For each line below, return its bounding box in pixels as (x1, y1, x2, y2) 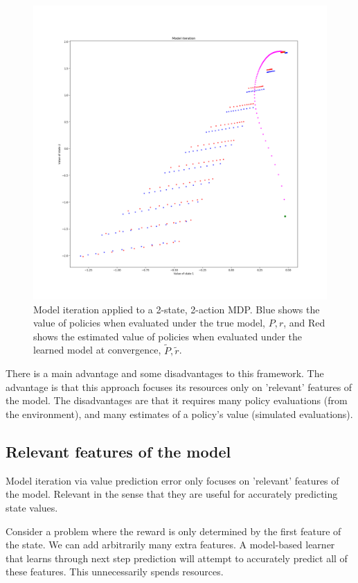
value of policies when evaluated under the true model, (33, 315, 265, 330)
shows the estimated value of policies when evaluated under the (33, 329, 303, 343)
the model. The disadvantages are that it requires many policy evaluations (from (6, 393, 348, 408)
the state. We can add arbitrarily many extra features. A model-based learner (6, 537, 335, 552)
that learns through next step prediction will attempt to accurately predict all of (6, 550, 348, 565)
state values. (6, 500, 58, 514)
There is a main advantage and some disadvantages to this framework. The (6, 366, 324, 381)
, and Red (283, 315, 325, 330)
